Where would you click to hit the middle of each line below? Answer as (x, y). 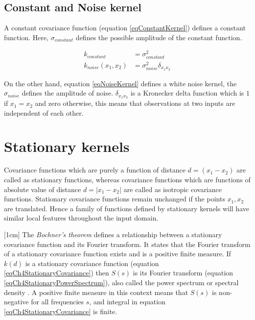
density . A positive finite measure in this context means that (96, 292)
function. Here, (26, 37)
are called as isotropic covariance (173, 189)
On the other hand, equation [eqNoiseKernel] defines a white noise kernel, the (120, 83)
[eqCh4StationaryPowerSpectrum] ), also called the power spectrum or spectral (121, 282)
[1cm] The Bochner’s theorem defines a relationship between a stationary (113, 234)
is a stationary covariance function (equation (92, 263)
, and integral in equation (127, 302)
